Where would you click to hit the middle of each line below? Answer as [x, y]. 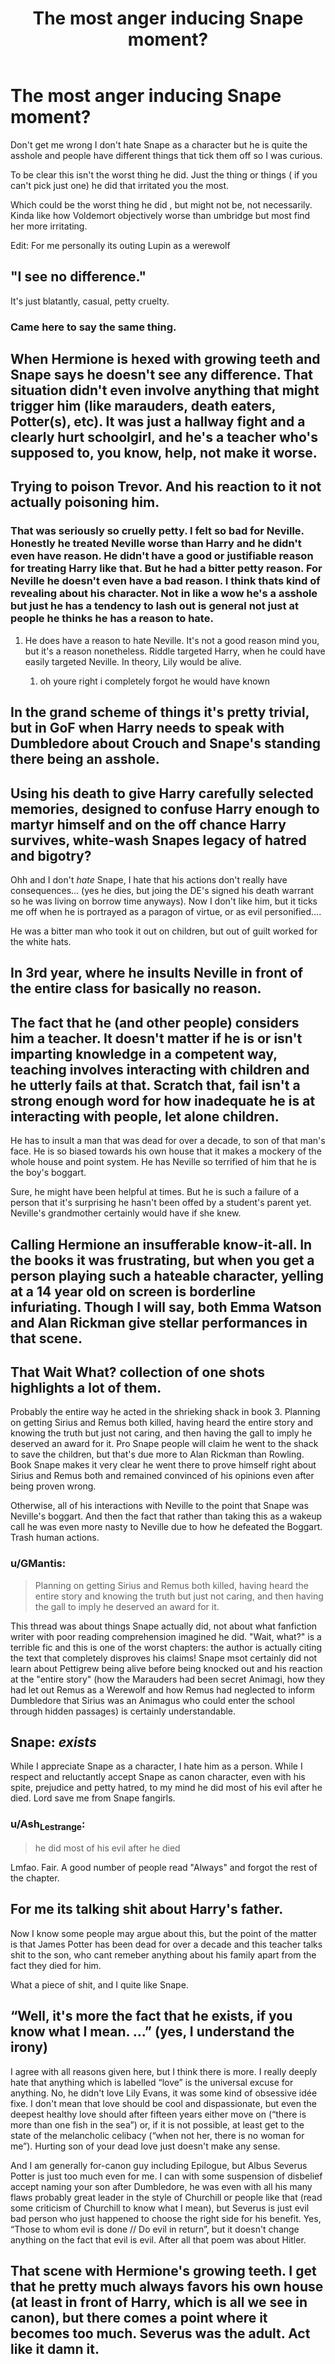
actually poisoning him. [85, 502]
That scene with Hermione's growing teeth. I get [163, 2271]
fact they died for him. [56, 1965]
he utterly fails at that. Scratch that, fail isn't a [155, 1085]
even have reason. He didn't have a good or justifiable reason [162, 556]
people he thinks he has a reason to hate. [112, 619]
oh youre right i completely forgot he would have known [155, 681]
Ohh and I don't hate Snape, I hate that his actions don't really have [149, 879]
